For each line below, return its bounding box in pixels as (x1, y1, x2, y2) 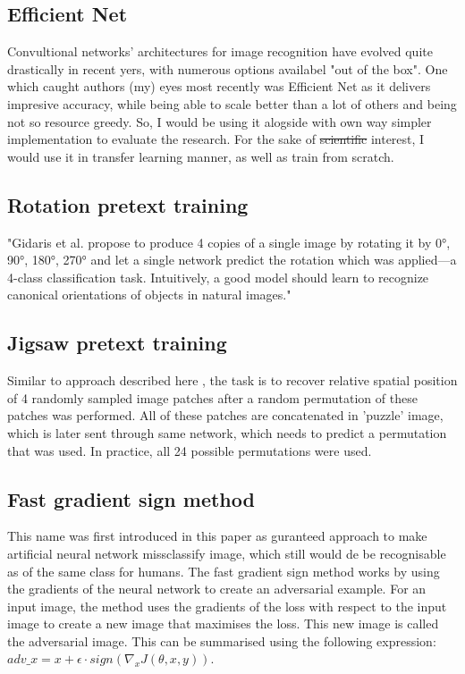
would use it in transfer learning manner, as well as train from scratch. (7, 147, 394, 165)
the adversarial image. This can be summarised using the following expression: (7, 631, 436, 650)
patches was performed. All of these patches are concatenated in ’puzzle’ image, (7, 406, 444, 425)
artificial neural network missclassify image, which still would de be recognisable (7, 543, 446, 562)
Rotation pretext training (7, 190, 249, 218)
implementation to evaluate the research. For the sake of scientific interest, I (7, 130, 425, 148)
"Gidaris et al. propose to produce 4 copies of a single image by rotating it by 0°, (7, 232, 451, 251)
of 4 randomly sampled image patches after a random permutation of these (7, 388, 418, 407)
